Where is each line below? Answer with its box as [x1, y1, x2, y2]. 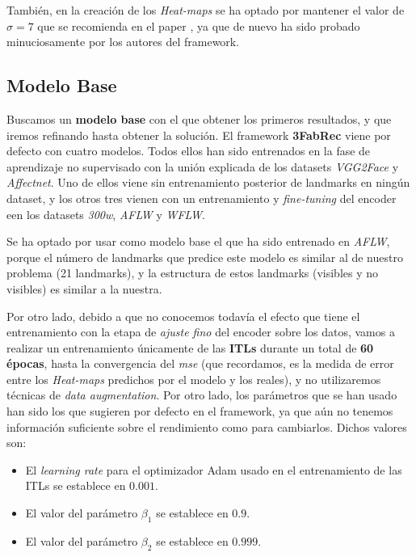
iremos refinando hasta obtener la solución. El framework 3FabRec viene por [6, 126, 391, 143]
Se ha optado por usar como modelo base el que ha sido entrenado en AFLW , [6, 233, 390, 250]
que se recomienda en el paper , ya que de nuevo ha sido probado [37, 17, 360, 34]
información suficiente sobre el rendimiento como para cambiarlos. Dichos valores [6, 418, 407, 435]
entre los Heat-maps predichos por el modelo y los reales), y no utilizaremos [6, 370, 381, 387]
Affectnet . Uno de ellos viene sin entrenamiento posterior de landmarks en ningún [6, 174, 410, 191]
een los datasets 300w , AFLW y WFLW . [6, 205, 205, 222]
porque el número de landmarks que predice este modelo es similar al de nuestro [6, 248, 403, 265]
